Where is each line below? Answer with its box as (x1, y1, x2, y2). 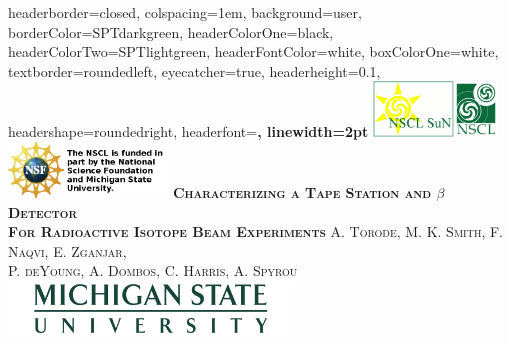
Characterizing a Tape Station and (172, 181, 432, 202)
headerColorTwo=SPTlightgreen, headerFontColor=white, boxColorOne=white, (8, 41, 499, 62)
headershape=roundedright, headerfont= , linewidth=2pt (8, 121, 369, 142)
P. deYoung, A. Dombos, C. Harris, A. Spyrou (8, 260, 298, 281)
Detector (8, 201, 78, 222)
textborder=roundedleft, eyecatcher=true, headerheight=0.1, (8, 60, 381, 81)
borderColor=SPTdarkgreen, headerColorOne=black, (8, 21, 334, 42)
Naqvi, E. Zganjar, (8, 240, 127, 261)
